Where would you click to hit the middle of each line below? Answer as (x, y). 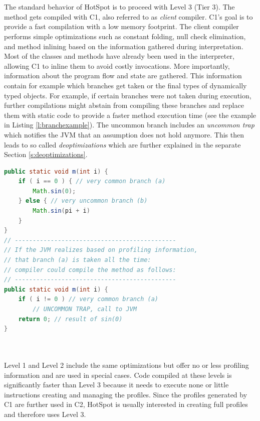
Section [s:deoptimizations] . (46, 154)
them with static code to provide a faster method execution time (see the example (130, 115)
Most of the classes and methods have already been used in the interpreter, (119, 56)
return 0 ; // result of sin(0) (70, 319)
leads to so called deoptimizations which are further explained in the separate (122, 144)
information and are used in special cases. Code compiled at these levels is (118, 375)
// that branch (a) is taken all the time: (78, 260)
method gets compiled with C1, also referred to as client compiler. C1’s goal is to (128, 16)
